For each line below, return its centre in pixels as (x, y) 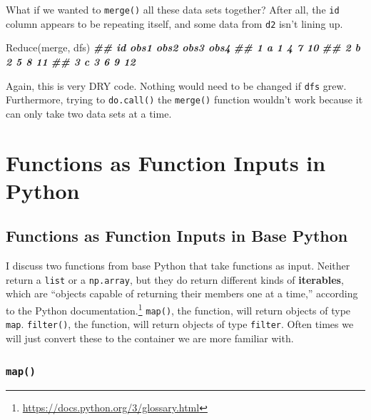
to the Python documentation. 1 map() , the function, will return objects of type (178, 309)
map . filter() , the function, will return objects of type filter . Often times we (180, 324)
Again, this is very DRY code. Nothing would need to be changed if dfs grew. (176, 85)
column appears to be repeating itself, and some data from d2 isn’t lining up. (174, 23)
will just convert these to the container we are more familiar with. (150, 338)
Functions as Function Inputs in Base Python (177, 236)
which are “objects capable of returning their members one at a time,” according (182, 293)
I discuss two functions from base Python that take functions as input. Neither (178, 266)
